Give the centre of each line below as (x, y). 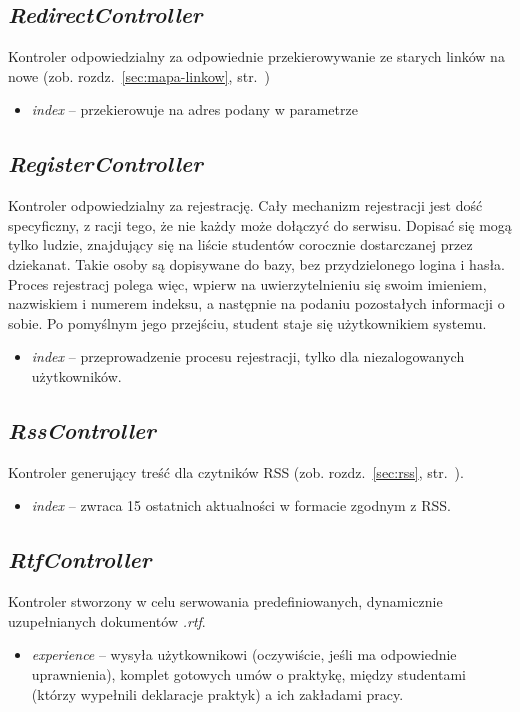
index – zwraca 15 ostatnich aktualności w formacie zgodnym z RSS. (241, 505)
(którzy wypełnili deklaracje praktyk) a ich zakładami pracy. (217, 693)
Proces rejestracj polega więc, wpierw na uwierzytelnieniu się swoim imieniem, (247, 283)
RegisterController (105, 163)
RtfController (80, 559)
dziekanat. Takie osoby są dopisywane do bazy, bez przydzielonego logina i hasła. (256, 263)
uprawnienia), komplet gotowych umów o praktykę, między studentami (248, 673)
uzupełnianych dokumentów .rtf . (107, 620)
